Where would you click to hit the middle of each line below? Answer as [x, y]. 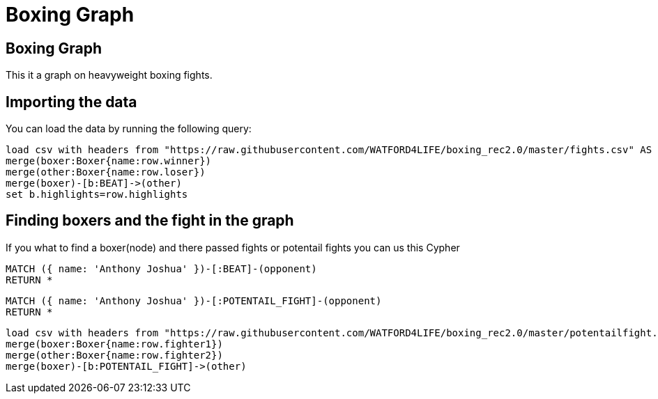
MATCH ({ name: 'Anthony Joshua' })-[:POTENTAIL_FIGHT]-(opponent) [194, 300]
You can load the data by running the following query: [129, 129]
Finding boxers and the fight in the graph [150, 221]
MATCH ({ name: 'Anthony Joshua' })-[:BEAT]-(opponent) [161, 268]
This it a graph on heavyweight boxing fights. [109, 75]
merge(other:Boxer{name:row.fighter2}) [114, 355]
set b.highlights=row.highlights [97, 195]
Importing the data [71, 102]
